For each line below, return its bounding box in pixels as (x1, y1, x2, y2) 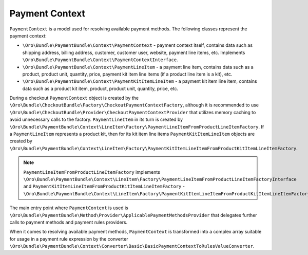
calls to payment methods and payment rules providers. (9, 219, 128, 225)
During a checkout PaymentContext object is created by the (9, 95, 139, 101)
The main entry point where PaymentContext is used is (9, 205, 128, 211)
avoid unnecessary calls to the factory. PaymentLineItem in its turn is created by (9, 116, 183, 123)
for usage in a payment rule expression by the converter (9, 235, 128, 242)
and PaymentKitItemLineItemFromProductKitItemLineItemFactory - (23, 183, 185, 190)
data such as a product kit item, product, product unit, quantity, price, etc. (22, 85, 179, 92)
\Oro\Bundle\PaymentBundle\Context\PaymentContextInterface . (22, 57, 178, 63)
